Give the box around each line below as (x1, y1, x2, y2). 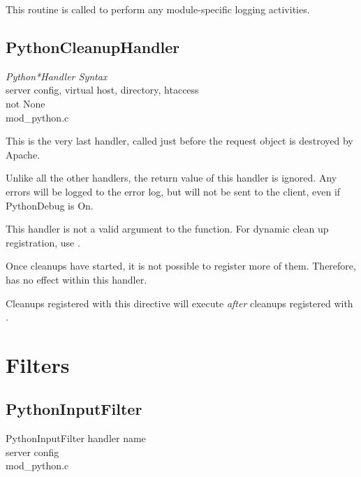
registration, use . (6, 235, 80, 249)
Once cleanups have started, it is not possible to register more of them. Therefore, (6, 258, 356, 273)
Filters (6, 350, 70, 379)
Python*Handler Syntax (6, 68, 108, 83)
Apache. (6, 147, 40, 161)
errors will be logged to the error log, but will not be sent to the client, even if (6, 184, 341, 198)
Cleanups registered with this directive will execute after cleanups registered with (6, 295, 353, 310)
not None (6, 96, 45, 110)
